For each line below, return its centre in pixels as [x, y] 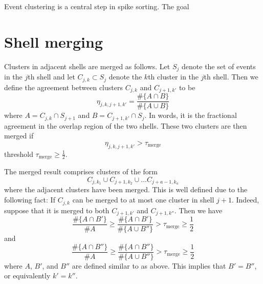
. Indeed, [245, 200]
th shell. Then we [231, 77]
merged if [19, 136]
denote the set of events [219, 66]
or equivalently [27, 276]
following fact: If [30, 200]
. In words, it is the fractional [191, 115]
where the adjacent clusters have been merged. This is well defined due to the [126, 189]
